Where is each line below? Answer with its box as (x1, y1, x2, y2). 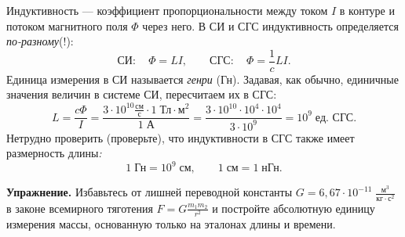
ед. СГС (315, 112, 354, 124)
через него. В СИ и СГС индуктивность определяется (142, 17, 399, 34)
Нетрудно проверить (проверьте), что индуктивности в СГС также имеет (6, 129, 355, 145)
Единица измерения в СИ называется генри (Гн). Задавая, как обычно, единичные (6, 70, 399, 87)
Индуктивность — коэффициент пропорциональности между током (6, 2, 328, 18)
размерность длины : (6, 145, 102, 161)
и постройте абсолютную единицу (212, 199, 375, 216)
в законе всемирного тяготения (6, 199, 153, 216)
